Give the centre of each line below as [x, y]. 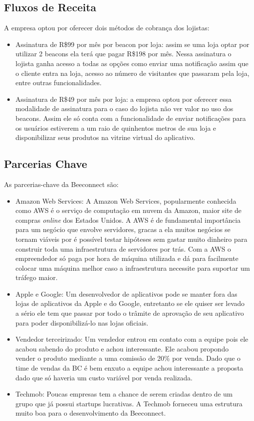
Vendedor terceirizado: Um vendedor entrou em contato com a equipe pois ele [132, 339]
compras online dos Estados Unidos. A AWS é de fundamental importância [128, 220]
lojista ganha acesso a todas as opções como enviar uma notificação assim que [132, 63]
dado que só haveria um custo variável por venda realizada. [104, 377]
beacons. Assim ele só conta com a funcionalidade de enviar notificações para [131, 118]
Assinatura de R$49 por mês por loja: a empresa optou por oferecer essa [124, 99]
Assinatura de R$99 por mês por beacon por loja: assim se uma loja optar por [132, 44]
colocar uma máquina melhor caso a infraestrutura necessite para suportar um [133, 268]
